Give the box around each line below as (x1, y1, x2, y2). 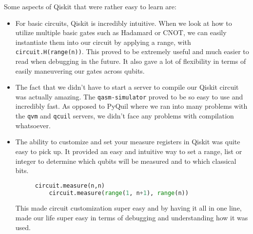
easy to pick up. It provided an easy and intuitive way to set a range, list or (15, 146, 242, 156)
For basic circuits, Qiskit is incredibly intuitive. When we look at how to (15, 18, 232, 28)
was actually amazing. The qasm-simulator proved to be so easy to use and (15, 91, 243, 101)
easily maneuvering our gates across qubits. (15, 65, 145, 76)
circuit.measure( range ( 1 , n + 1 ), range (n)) (49, 189, 189, 196)
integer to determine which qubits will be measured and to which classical (15, 156, 236, 166)
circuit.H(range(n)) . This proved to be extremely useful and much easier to (15, 46, 249, 57)
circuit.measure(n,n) (35, 182, 105, 189)
